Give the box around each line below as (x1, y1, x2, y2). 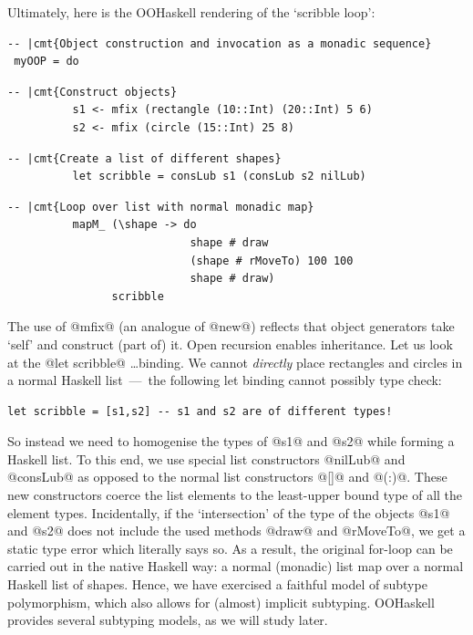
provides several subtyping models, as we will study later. (7, 610, 328, 630)
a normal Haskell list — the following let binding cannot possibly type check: (7, 370, 442, 390)
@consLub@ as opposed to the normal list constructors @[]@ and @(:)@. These (7, 467, 447, 486)
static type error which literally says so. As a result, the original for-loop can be (7, 538, 453, 557)
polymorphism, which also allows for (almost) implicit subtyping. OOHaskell (7, 592, 435, 611)
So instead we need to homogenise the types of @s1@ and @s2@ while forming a (7, 432, 455, 451)
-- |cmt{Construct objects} (7, 85, 178, 99)
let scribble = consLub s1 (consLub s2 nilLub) (72, 170, 366, 183)
